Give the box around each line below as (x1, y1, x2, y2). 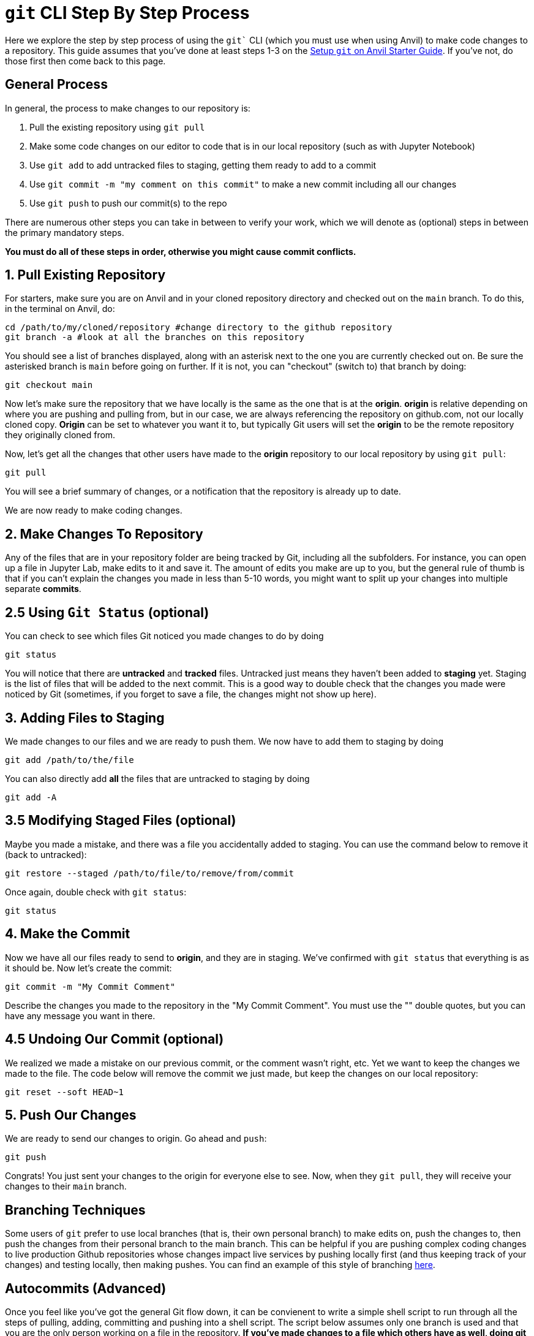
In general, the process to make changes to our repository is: (5, 102, 250, 113)
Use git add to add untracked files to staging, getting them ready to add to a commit (29, 159, 376, 170)
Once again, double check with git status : (5, 886, 187, 897)
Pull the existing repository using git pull (29, 121, 205, 132)
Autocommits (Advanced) (5, 1280, 167, 1296)
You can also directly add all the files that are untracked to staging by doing (5, 773, 310, 784)
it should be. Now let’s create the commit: (5, 962, 172, 973)
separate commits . (5, 583, 81, 594)
